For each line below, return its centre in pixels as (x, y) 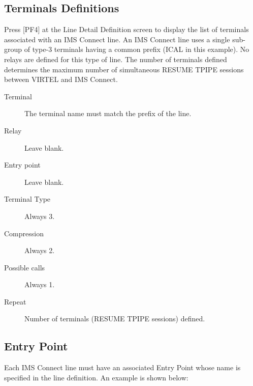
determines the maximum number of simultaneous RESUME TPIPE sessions (124, 69)
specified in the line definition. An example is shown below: (96, 377)
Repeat (15, 301)
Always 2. (40, 250)
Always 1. (40, 284)
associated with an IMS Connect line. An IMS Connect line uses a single (117, 39)
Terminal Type (27, 199)
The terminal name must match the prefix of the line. (108, 113)
